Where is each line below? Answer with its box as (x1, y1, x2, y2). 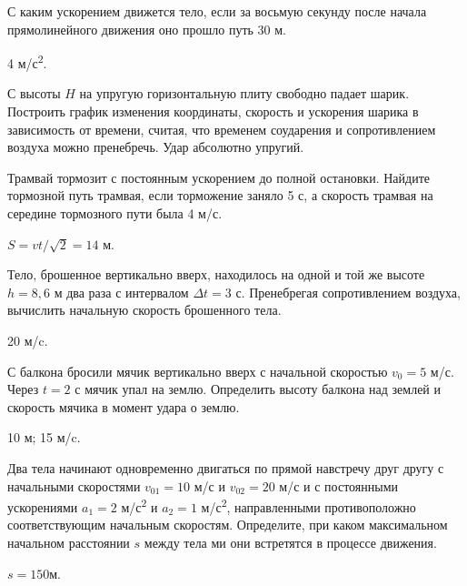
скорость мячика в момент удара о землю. (7, 397, 240, 416)
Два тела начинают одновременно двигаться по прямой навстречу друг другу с (7, 458, 444, 477)
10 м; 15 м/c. (7, 428, 81, 447)
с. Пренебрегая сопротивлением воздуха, (235, 282, 461, 301)
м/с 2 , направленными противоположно (201, 495, 416, 516)
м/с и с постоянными (279, 476, 399, 495)
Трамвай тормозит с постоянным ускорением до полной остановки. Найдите (7, 167, 430, 187)
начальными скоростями (7, 476, 141, 495)
